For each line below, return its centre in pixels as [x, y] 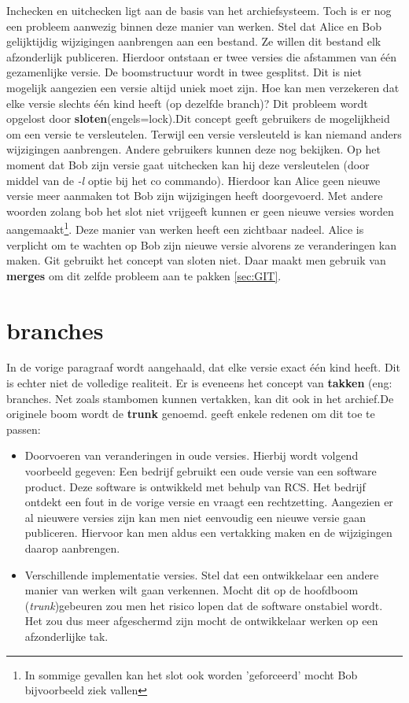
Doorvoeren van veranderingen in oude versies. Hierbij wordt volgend [192, 455]
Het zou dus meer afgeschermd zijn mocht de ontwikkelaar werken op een [201, 621]
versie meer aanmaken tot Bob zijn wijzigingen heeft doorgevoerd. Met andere [195, 196]
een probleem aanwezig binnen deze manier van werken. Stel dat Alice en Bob [194, 26]
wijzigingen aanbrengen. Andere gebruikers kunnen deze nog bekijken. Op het [193, 149]
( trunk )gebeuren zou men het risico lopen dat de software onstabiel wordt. [204, 605]
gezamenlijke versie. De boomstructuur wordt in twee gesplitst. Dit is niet [184, 72]
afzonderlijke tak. [66, 636]
